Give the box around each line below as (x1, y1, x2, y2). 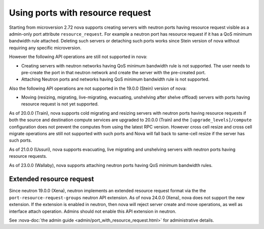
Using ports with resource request (9, 7, 151, 18)
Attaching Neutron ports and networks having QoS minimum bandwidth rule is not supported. (21, 76, 210, 83)
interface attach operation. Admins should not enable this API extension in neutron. (9, 208, 176, 214)
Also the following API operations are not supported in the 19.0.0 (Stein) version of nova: (9, 85, 187, 91)
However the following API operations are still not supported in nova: (9, 54, 148, 60)
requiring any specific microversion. (9, 44, 82, 51)
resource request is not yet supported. (21, 101, 99, 107)
